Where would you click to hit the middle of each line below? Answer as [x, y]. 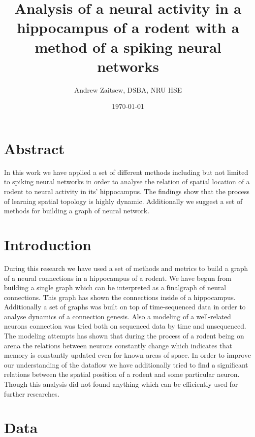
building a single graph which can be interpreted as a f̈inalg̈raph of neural [115, 287]
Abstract [34, 148]
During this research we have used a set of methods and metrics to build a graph [126, 268]
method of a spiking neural [128, 47]
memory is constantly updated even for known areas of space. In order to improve [127, 355]
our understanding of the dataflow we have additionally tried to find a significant [126, 364]
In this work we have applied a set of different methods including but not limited [126, 172]
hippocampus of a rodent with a [128, 27]
